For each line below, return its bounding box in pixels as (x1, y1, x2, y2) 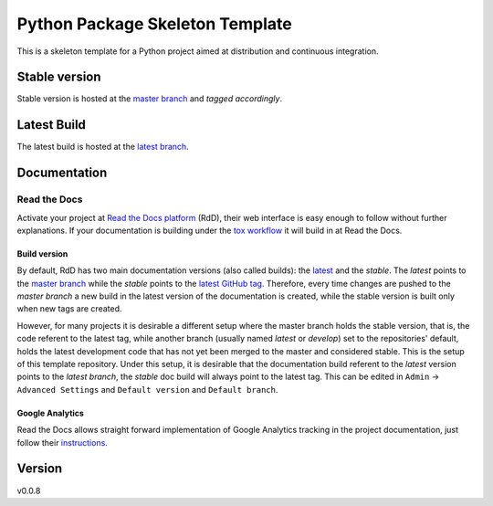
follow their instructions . (16, 437, 109, 448)
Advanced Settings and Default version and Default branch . (16, 384, 278, 395)
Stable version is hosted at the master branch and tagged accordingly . (16, 93, 283, 104)
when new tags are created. (16, 303, 122, 314)
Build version (16, 248, 68, 259)
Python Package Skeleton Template (16, 14, 292, 34)
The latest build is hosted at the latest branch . (16, 142, 189, 153)
